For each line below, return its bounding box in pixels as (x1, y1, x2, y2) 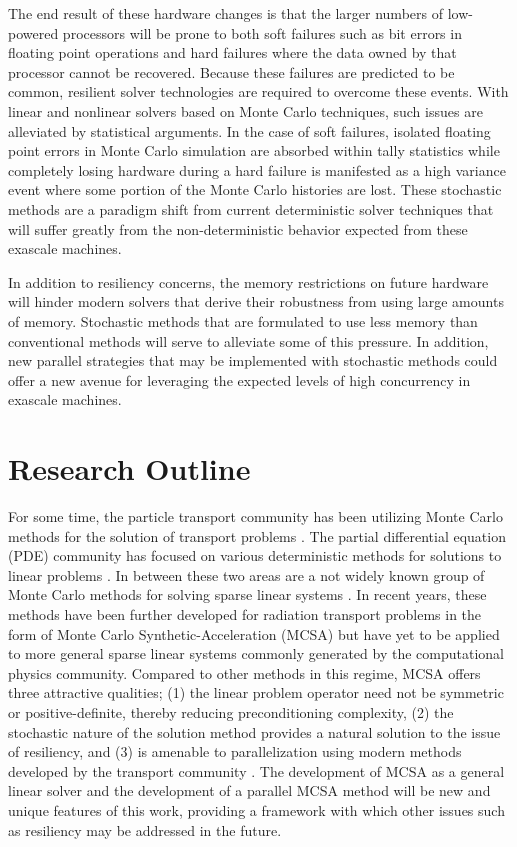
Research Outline (8, 448, 251, 489)
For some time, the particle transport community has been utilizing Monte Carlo (8, 506, 503, 526)
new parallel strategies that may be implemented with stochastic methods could (8, 350, 498, 371)
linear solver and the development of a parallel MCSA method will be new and (8, 780, 491, 801)
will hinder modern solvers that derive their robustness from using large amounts (8, 291, 504, 312)
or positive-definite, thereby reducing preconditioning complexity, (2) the (8, 701, 454, 722)
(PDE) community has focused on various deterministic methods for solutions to (8, 545, 502, 566)
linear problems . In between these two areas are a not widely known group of (8, 564, 485, 585)
